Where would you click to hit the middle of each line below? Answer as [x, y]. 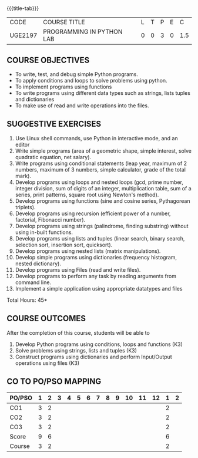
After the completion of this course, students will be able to [78, 332]
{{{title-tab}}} [23, 8]
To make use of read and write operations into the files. [82, 106]
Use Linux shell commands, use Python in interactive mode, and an [96, 138]
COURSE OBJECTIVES [48, 60]
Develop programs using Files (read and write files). [78, 269]
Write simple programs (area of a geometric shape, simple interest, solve [103, 151]
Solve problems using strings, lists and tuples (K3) [76, 350]
